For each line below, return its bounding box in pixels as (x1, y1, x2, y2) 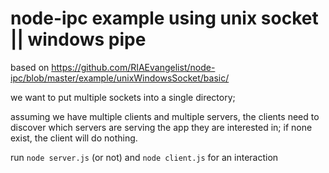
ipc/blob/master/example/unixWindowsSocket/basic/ (10, 72, 230, 84)
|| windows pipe (10, 28, 147, 51)
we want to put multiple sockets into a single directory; (10, 91, 236, 103)
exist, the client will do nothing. (10, 132, 138, 144)
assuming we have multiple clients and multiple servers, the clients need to (10, 110, 320, 122)
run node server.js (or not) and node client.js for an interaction (10, 151, 279, 163)
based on (10, 61, 50, 73)
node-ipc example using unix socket (10, 7, 319, 30)
